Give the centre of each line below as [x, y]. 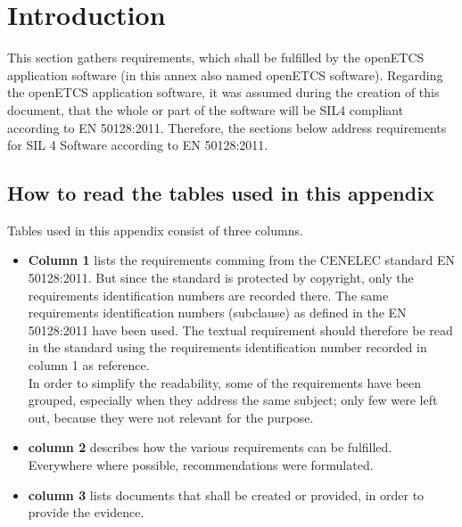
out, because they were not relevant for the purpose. [171, 417]
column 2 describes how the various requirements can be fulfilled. [210, 447]
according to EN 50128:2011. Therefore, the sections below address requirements [227, 127]
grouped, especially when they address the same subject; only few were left [233, 400]
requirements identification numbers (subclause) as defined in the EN [217, 313]
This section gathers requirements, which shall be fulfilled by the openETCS [216, 58]
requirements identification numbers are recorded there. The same [208, 295]
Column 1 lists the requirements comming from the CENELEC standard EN [242, 260]
